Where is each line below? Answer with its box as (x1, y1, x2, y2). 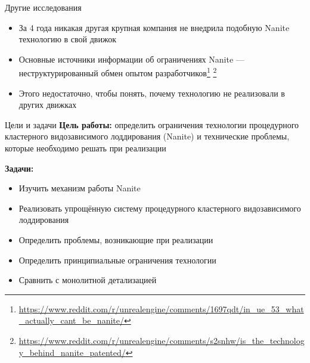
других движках (18, 98, 77, 111)
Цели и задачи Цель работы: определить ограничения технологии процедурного (5, 118, 299, 131)
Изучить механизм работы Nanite (18, 182, 141, 194)
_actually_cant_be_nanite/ (18, 314, 124, 327)
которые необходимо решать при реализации (5, 142, 166, 154)
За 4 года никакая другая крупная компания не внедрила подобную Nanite (18, 21, 290, 33)
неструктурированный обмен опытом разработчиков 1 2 (18, 65, 217, 79)
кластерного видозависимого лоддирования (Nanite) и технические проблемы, (5, 130, 290, 142)
